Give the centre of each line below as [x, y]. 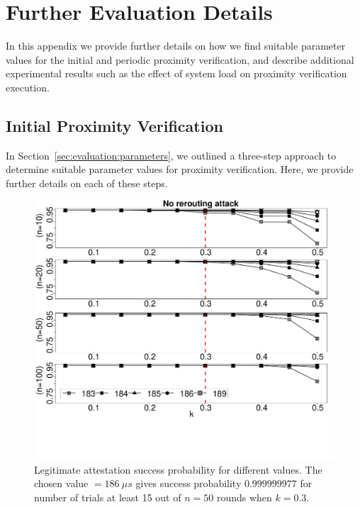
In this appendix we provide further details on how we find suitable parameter [176, 46]
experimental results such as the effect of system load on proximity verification [176, 73]
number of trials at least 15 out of [108, 497]
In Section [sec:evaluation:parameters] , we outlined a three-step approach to [171, 155]
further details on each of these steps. [87, 183]
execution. [28, 87]
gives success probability [189, 483]
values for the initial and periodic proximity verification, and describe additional [180, 59]
